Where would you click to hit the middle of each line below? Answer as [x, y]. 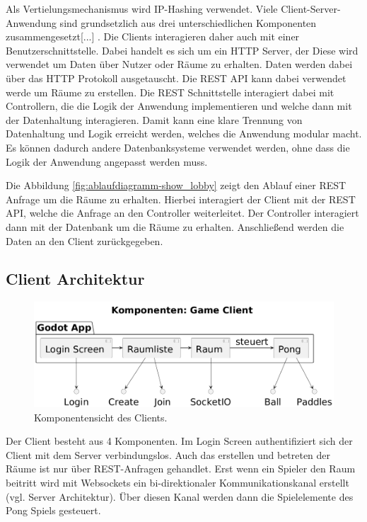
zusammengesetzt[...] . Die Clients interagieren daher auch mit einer [153, 36]
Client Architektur [75, 279]
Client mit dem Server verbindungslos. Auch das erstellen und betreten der [168, 454]
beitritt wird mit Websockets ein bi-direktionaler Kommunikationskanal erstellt [177, 482]
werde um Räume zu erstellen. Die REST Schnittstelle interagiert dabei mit [170, 92]
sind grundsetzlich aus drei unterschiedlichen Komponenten [188, 22]
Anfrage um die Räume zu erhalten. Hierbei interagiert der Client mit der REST [181, 199]
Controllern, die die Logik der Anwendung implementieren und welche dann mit [179, 106]
